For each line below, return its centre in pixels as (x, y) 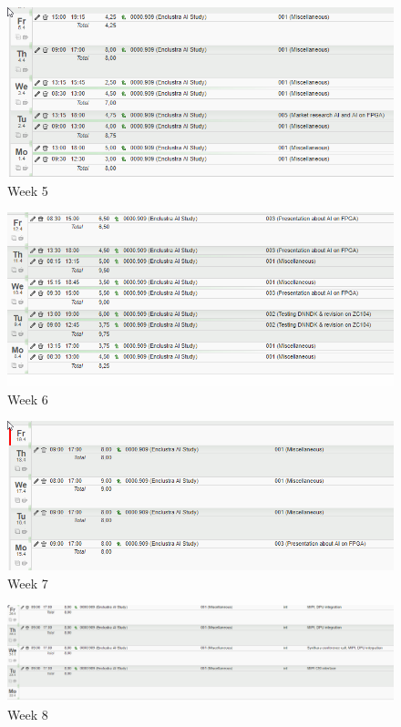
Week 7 (28, 583)
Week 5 (28, 190)
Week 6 (28, 399)
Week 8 (28, 715)
